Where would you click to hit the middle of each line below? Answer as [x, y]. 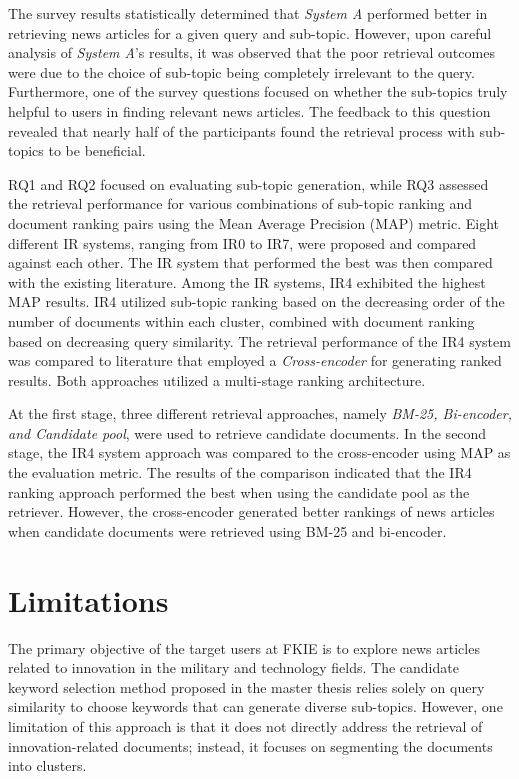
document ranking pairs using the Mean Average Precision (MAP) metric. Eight [254, 222]
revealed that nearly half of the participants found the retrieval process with [241, 130]
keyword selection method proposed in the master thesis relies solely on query [246, 686]
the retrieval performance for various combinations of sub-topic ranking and [240, 203]
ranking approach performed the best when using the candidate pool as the [239, 491]
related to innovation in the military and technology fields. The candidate [233, 667]
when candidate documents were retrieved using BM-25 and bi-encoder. [227, 530]
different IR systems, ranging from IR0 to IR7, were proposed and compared [242, 242]
